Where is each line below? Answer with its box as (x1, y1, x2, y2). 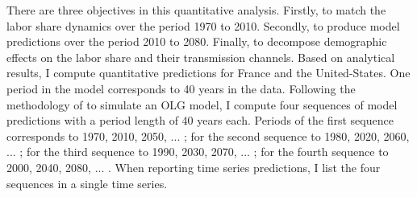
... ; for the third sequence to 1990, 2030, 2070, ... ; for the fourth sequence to (6, 143, 389, 160)
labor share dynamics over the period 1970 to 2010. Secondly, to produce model (6, 17, 400, 34)
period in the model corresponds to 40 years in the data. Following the (6, 80, 356, 96)
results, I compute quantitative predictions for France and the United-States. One (6, 64, 411, 81)
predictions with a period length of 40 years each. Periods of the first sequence (6, 112, 394, 129)
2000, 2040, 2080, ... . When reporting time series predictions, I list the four (6, 158, 381, 175)
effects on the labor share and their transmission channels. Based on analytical (6, 48, 395, 65)
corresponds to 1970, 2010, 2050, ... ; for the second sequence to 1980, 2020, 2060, (6, 127, 410, 144)
